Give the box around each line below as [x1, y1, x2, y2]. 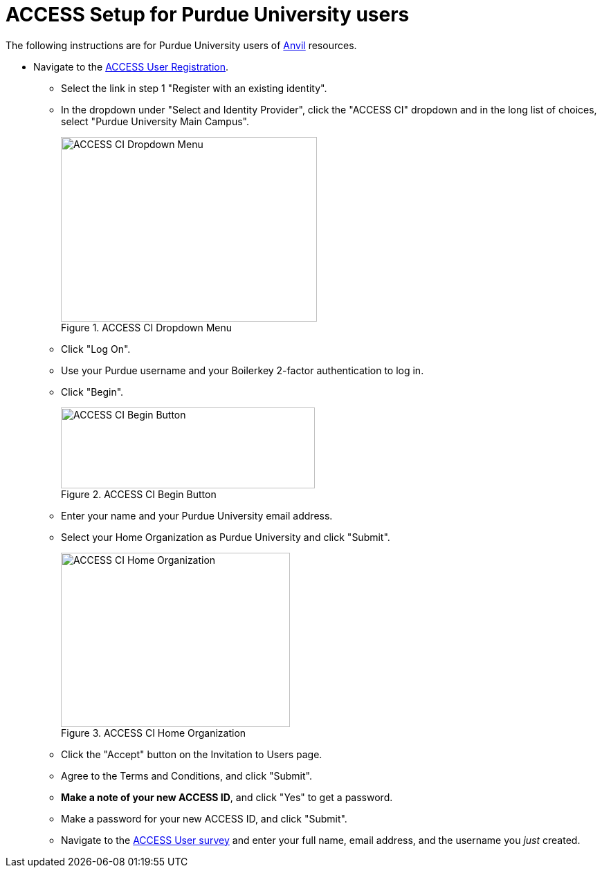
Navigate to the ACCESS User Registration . [33, 60, 229, 73]
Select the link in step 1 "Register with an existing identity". [61, 82, 327, 94]
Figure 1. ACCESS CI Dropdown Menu [61, 321, 232, 333]
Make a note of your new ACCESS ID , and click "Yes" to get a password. [61, 791, 393, 803]
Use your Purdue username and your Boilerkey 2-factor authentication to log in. [61, 364, 424, 376]
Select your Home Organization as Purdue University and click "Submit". [61, 531, 390, 543]
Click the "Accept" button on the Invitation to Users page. [61, 748, 322, 760]
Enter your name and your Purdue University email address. [61, 509, 333, 522]
